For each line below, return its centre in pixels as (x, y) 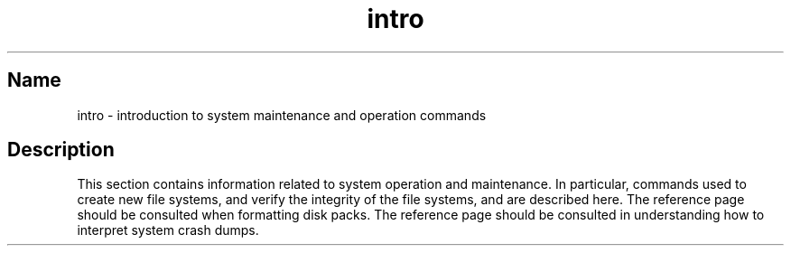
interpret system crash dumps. (168, 230)
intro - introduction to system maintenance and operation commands (282, 115)
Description (61, 150)
